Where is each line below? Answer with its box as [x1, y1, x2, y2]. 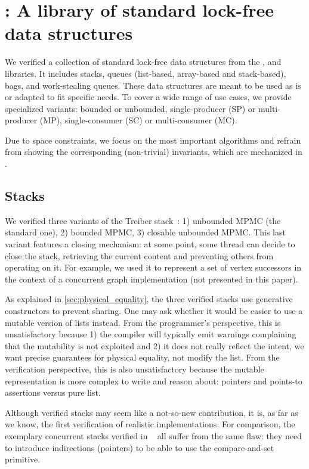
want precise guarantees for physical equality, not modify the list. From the [5, 351, 280, 364]
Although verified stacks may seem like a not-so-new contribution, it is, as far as [5, 406, 298, 418]
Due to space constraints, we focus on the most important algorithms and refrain [5, 133, 301, 146]
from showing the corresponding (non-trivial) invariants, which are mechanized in [5, 145, 302, 158]
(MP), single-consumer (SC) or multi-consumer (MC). [39, 114, 237, 126]
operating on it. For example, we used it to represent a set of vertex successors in [5, 261, 302, 274]
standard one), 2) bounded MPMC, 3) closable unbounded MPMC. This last [5, 226, 286, 238]
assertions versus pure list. [5, 386, 101, 399]
